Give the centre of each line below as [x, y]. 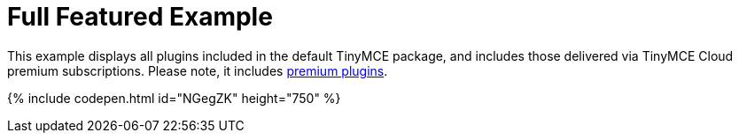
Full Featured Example [140, 17]
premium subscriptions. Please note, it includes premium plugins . [198, 70]
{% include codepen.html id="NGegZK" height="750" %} [174, 98]
